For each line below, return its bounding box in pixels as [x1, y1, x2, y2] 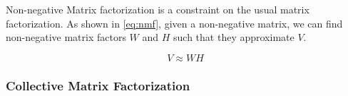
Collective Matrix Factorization [6, 76, 190, 94]
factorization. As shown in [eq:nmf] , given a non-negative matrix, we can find [6, 16, 343, 30]
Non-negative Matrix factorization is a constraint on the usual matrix [6, 2, 309, 16]
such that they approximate [173, 30, 295, 44]
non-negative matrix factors [6, 30, 126, 44]
